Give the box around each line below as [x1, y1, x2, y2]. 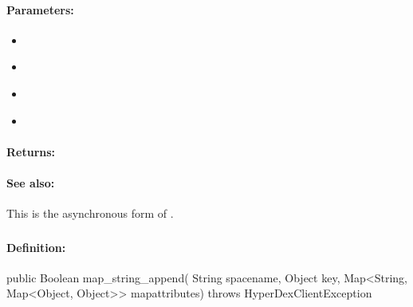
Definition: [6, 238, 66, 255]
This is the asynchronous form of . [6, 205, 174, 222]
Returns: [6, 143, 56, 159]
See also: [6, 174, 55, 191]
